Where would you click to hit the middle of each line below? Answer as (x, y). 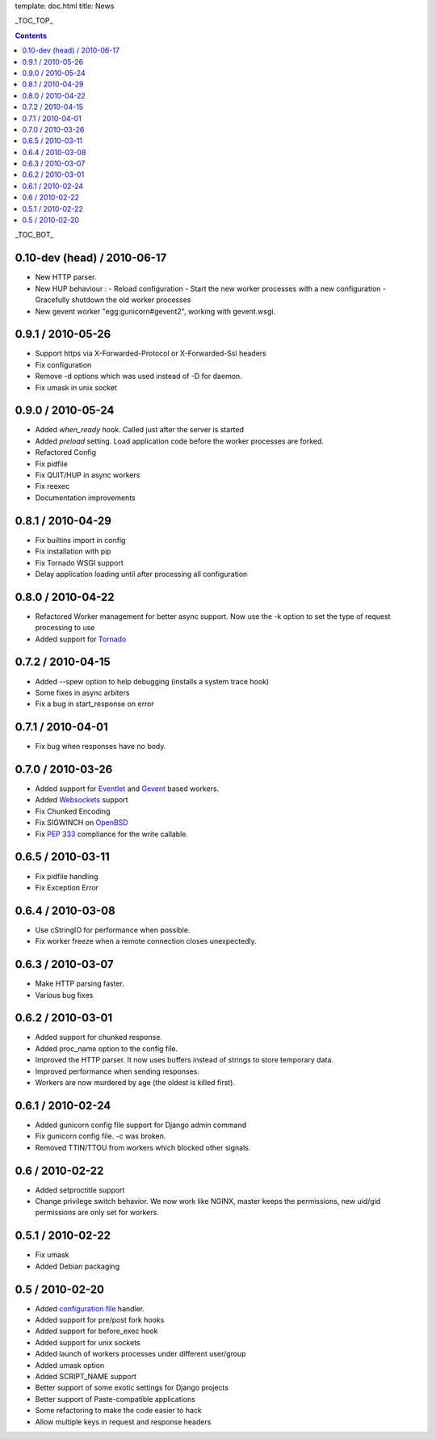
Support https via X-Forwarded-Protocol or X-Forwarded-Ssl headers (151, 353)
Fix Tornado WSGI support (80, 562)
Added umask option (70, 1365)
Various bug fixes (64, 995)
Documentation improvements (86, 498)
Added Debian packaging (78, 1266)
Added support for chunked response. (99, 1037)
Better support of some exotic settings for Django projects (132, 1388)
